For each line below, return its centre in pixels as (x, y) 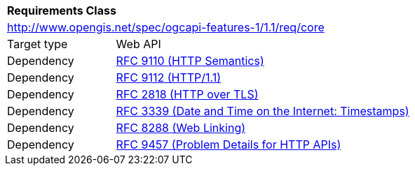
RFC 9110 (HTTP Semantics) (190, 61)
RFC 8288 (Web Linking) (181, 128)
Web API (138, 44)
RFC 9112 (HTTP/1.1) (169, 77)
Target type (38, 44)
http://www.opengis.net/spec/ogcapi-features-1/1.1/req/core (166, 27)
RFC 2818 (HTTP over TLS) (187, 94)
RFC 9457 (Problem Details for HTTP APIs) (229, 144)
